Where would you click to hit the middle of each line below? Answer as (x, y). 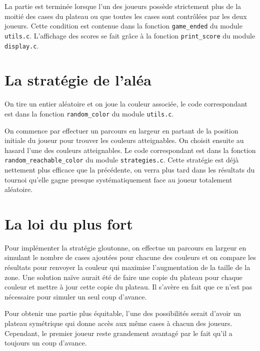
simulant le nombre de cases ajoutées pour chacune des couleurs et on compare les (130, 257)
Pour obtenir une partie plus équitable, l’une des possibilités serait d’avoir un (123, 313)
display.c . (22, 45)
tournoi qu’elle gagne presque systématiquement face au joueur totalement (118, 179)
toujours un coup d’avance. (46, 343)
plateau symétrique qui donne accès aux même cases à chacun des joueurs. (118, 323)
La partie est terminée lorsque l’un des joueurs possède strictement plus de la (123, 6)
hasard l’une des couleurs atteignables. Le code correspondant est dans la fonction (130, 150)
